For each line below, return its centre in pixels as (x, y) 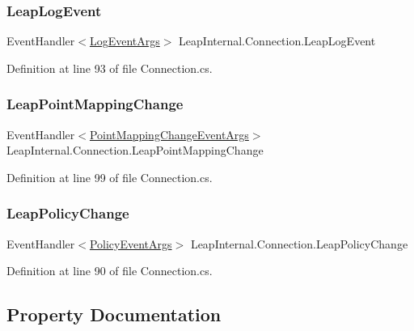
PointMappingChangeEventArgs (169, 134)
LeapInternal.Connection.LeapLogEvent (277, 41)
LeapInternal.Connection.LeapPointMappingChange (135, 150)
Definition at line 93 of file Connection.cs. (110, 68)
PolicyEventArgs (131, 243)
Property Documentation (114, 314)
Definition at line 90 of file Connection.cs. (110, 271)
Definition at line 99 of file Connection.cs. (110, 177)
